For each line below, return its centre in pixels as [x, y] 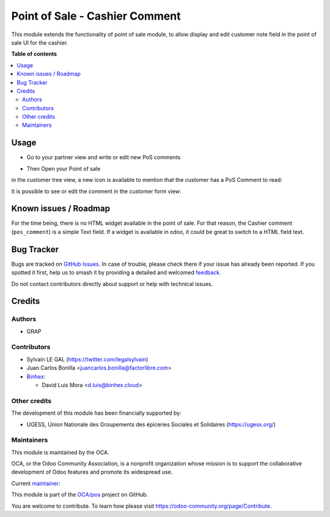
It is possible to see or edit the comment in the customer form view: [96, 191]
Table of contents [34, 54]
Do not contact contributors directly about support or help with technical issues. [112, 284]
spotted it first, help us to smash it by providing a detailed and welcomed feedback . [116, 273]
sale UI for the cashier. [40, 42]
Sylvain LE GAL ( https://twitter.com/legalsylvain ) [87, 359]
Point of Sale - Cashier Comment [96, 16]
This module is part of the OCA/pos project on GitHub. [80, 495]
